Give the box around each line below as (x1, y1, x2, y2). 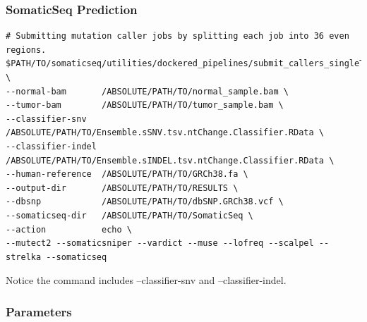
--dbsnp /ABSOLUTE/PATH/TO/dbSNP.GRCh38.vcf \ (6, 197, 284, 207)
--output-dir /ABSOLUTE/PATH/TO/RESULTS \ (6, 182, 239, 193)
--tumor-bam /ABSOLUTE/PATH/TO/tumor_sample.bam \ (6, 100, 284, 111)
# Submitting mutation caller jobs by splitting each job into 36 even (6, 31, 349, 42)
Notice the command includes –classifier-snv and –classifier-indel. (6, 273, 287, 287)
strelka (6, 252, 42, 262)
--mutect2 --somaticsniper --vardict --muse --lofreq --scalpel (6, 238, 314, 249)
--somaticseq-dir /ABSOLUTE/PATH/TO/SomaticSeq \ (6, 210, 253, 221)
